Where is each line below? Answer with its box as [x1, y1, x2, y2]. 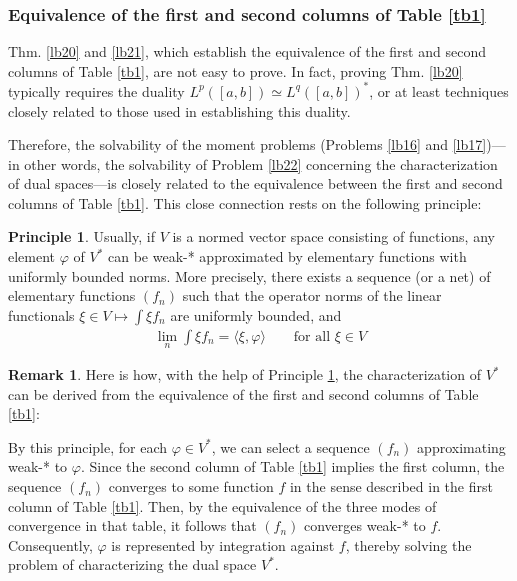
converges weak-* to [303, 515, 426, 536]
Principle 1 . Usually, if [8, 226, 155, 247]
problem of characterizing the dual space [8, 554, 257, 575]
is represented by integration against [111, 534, 335, 555]
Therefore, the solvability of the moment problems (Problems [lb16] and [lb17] [8, 134, 487, 155]
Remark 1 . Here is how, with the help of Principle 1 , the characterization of [8, 364, 481, 385]
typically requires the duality [8, 80, 185, 101]
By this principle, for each [8, 436, 168, 457]
